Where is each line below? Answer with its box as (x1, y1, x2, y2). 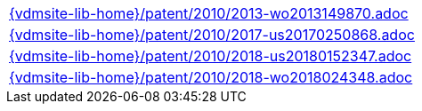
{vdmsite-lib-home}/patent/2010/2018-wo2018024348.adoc (9, 68, 413, 86)
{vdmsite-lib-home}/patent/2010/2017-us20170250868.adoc (9, 26, 415, 44)
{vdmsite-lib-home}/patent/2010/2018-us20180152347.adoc (9, 47, 412, 65)
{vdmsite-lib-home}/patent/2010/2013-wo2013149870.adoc (9, 4, 409, 22)
